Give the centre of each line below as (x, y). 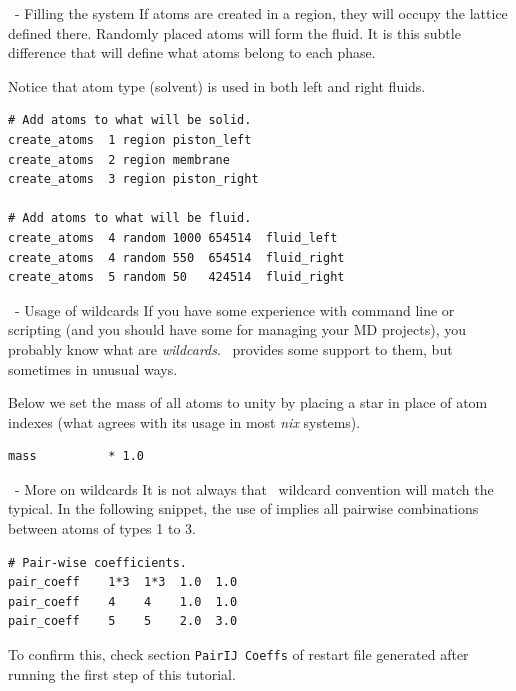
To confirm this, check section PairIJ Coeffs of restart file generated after (238, 654)
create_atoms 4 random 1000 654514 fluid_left (173, 237)
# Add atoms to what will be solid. (130, 120)
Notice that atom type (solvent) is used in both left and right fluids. (217, 85)
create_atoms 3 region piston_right (133, 179)
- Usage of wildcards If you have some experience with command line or (234, 309)
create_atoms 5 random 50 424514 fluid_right (176, 277)
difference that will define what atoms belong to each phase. (192, 52)
